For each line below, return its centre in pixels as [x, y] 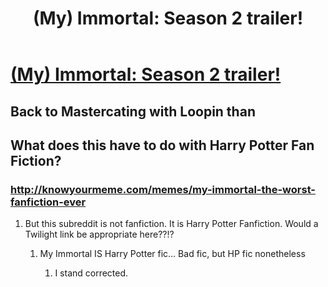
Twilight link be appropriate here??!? [99, 234]
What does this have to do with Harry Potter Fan [162, 145]
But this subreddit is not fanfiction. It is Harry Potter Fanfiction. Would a [171, 224]
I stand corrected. [91, 273]
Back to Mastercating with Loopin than [133, 111]
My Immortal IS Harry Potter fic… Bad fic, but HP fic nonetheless [172, 254]
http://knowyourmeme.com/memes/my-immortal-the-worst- [163, 189]
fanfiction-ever [48, 202]
